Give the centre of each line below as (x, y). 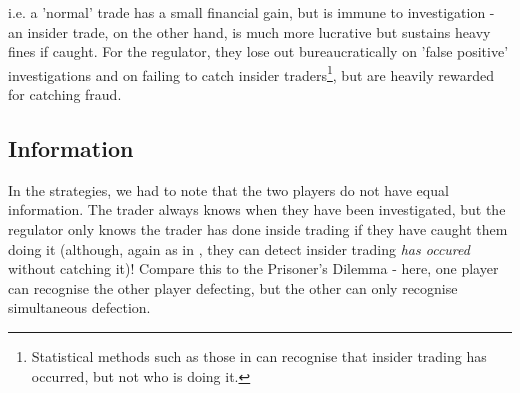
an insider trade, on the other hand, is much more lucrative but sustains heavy (249, 31)
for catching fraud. (65, 94)
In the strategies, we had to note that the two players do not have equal (228, 189)
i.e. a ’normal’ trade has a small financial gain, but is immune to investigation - (251, 12)
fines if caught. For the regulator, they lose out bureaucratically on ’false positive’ (258, 51)
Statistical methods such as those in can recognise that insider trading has (259, 355)
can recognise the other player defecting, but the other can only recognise (233, 287)
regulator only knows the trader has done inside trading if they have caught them (258, 229)
